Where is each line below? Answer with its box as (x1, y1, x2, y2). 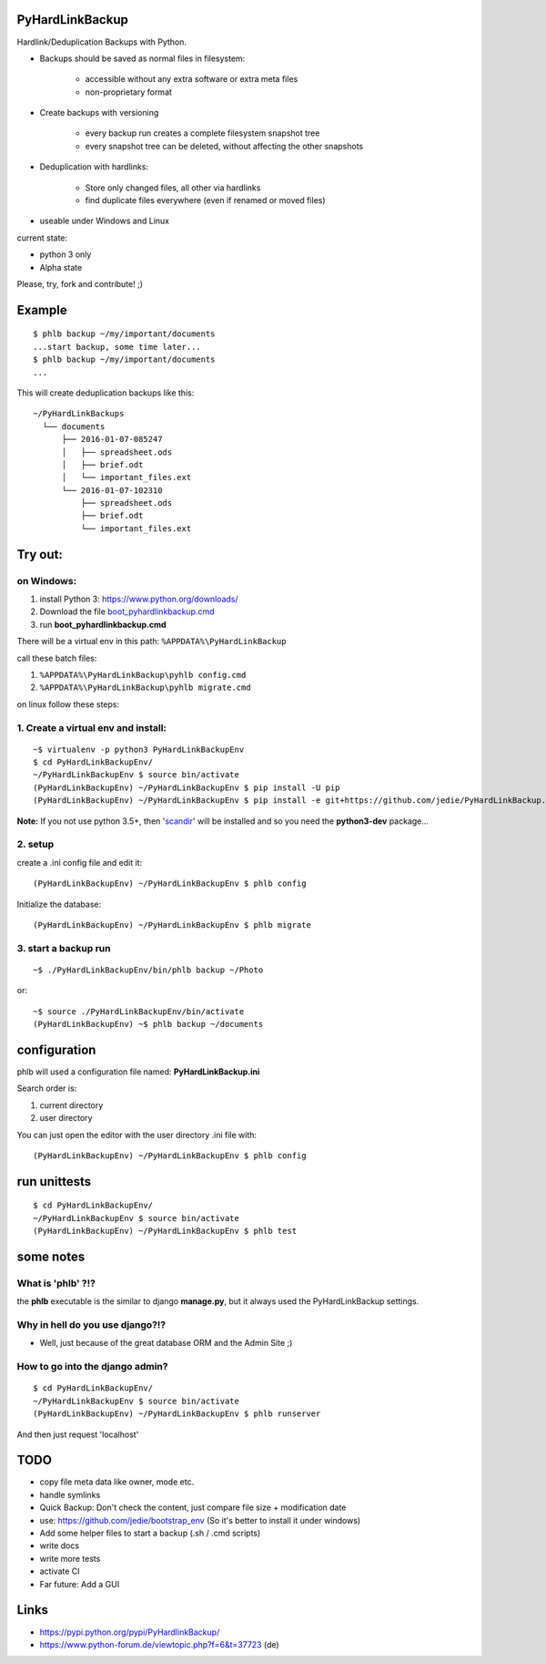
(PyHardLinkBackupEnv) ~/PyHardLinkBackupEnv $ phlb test (33, 1226, 298, 1237)
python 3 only (39, 249, 92, 260)
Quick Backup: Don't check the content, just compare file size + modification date (39, 1502, 347, 1513)
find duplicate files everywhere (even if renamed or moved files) (85, 195, 327, 206)
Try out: (16, 547, 63, 562)
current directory (39, 1099, 104, 1111)
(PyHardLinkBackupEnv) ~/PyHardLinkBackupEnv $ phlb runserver (33, 1409, 321, 1419)
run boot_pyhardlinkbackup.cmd (39, 619, 167, 630)
